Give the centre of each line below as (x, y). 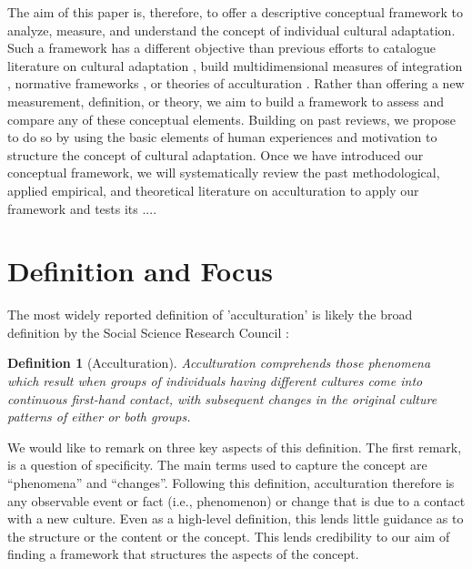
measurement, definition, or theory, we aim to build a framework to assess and (226, 101)
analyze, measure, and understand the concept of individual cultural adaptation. (231, 30)
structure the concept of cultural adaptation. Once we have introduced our (216, 154)
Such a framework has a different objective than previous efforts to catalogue (221, 48)
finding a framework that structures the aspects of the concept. (183, 554)
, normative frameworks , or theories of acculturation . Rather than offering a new (236, 83)
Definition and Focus (140, 271)
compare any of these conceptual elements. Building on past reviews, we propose (231, 119)
